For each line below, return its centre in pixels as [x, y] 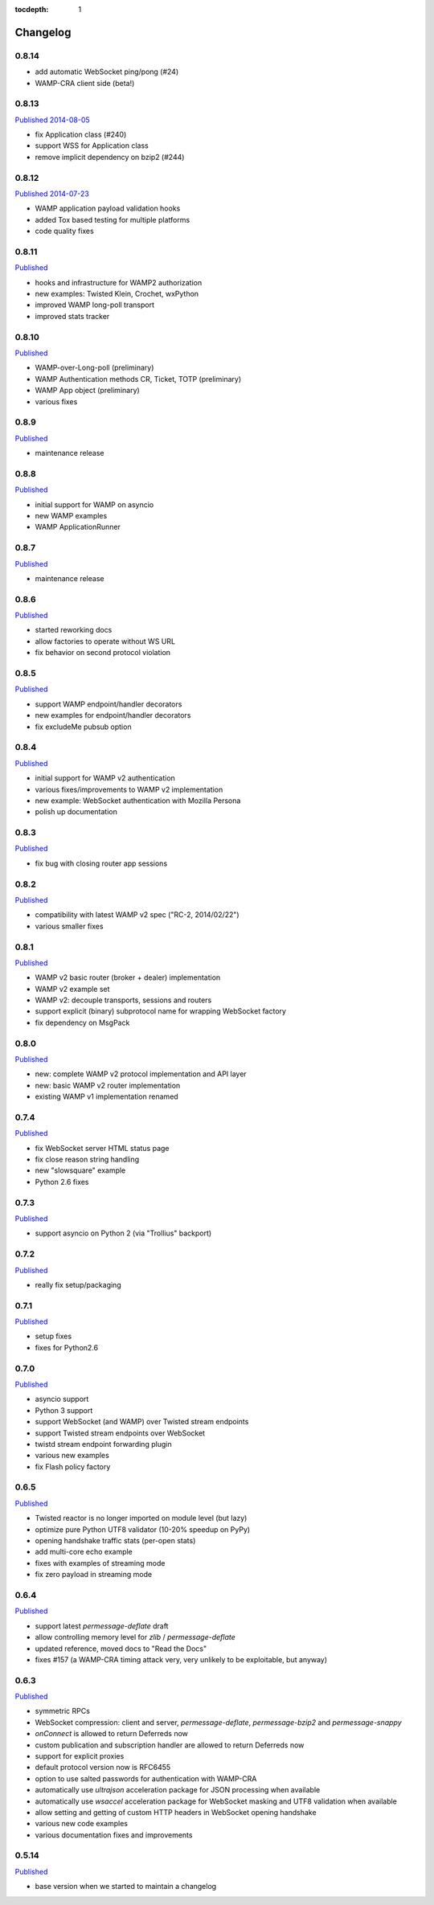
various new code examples [82, 1824]
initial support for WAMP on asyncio [94, 504]
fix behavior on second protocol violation [103, 653]
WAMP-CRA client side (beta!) [85, 83]
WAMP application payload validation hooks [108, 208]
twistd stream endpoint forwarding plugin [103, 1444]
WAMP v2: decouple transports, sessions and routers [123, 1000]
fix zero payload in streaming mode [94, 1575]
